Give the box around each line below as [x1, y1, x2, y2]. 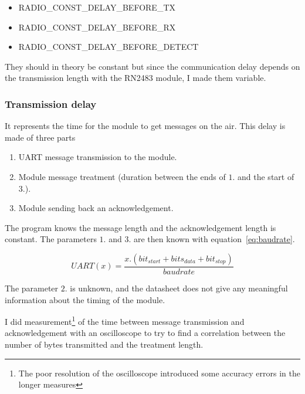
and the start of [238, 170, 294, 182]
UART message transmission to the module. [18, 151, 177, 163]
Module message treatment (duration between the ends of [18, 170, 226, 182]
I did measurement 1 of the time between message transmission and [5, 314, 245, 327]
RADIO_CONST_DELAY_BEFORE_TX [18, 1, 175, 13]
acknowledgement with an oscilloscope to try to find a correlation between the [5, 327, 286, 339]
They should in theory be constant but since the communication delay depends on [5, 60, 300, 72]
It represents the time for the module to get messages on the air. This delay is [5, 120, 286, 132]
